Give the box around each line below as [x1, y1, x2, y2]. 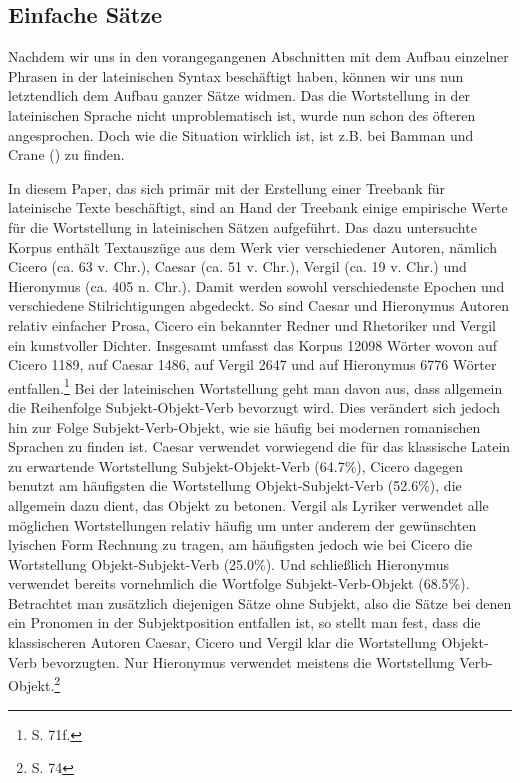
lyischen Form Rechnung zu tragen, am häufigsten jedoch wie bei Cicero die [8, 534, 473, 555]
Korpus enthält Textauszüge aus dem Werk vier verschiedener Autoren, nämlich [8, 236, 497, 257]
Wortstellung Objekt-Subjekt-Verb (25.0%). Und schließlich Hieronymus [8, 553, 450, 574]
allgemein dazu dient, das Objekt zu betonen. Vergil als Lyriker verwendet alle [8, 494, 489, 515]
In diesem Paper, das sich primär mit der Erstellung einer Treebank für [8, 177, 445, 198]
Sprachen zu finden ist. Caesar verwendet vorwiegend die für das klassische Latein [8, 436, 511, 457]
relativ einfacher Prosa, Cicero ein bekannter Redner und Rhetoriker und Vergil [8, 314, 496, 335]
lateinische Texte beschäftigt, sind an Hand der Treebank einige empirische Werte [8, 197, 508, 218]
